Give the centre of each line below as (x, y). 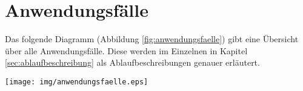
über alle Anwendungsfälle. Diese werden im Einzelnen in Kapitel (126, 50)
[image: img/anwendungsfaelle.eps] (77, 82)
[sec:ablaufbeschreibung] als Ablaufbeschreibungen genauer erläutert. (132, 62)
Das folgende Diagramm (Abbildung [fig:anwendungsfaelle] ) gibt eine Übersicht (152, 39)
